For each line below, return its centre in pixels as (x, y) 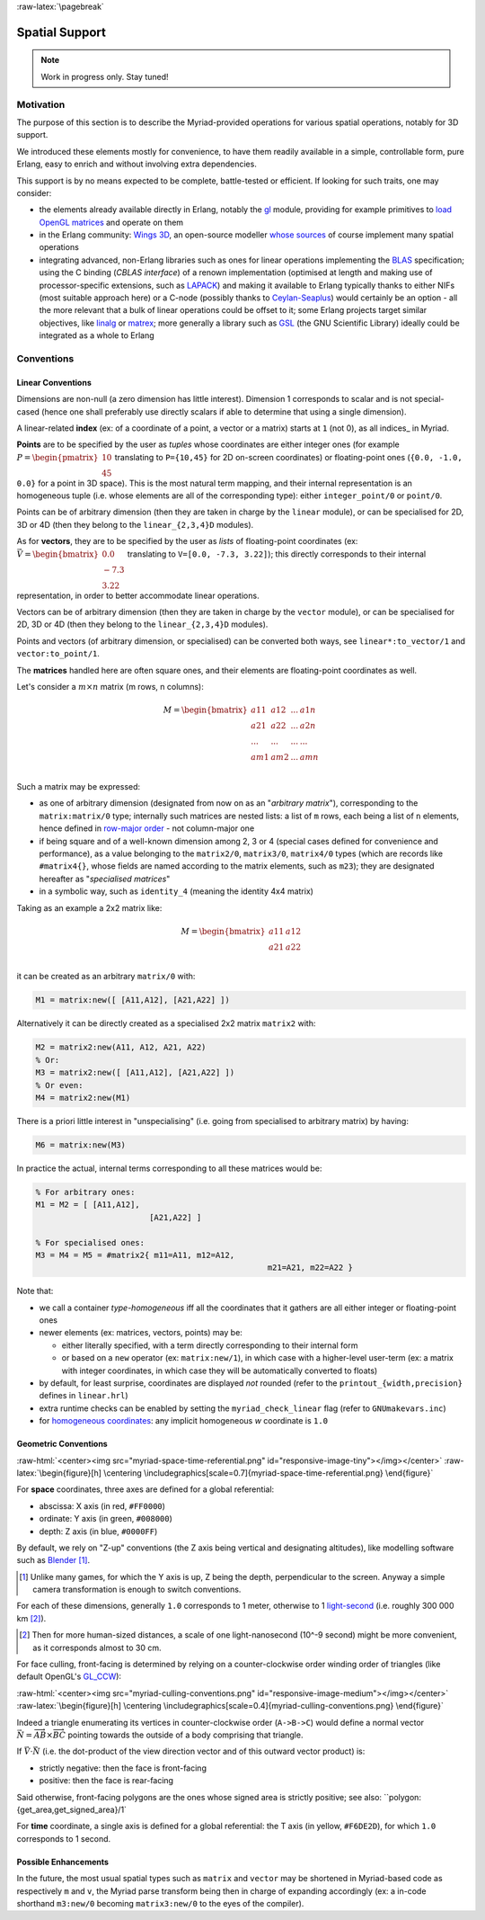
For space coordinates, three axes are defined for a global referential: (145, 1489)
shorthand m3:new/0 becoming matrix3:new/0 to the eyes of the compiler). (160, 1903)
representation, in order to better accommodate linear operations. (138, 595)
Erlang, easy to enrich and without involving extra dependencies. (137, 164)
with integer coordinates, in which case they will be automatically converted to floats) (220, 1371)
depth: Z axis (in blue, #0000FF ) (98, 1531)
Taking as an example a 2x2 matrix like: (89, 907)
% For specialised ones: (90, 1242)
